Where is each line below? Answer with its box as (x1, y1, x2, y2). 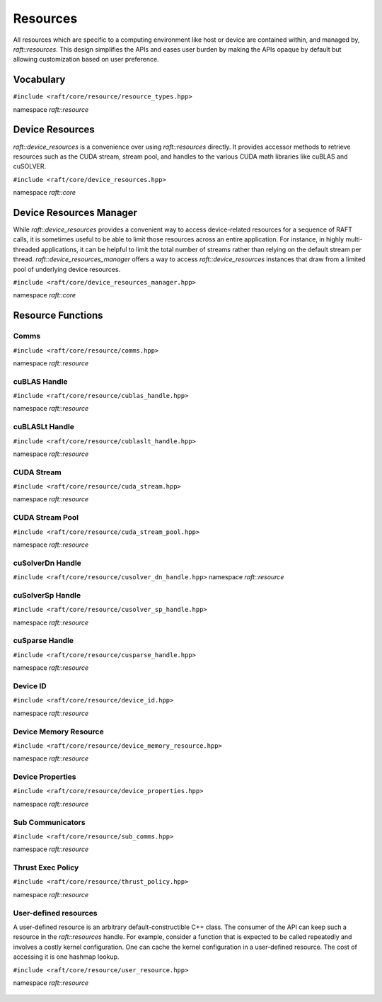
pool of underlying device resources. (13, 265, 121, 273)
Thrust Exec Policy (13, 862, 79, 872)
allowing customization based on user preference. (13, 55, 159, 64)
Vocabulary (13, 74, 66, 86)
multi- (345, 235, 364, 244)
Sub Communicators (13, 817, 86, 827)
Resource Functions (13, 309, 103, 321)
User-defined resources (13, 908, 98, 918)
